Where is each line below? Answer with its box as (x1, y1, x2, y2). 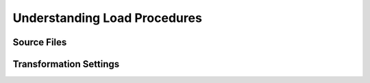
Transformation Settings (12, 58, 120, 70)
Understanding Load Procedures (12, 10, 202, 25)
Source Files (12, 36, 67, 48)
